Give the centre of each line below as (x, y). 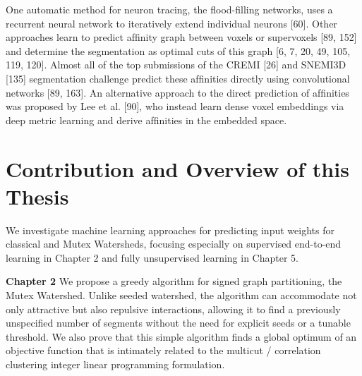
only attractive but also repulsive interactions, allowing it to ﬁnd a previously (173, 309)
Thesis (37, 196)
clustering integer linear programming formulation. (115, 364)
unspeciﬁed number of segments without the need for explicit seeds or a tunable (178, 323)
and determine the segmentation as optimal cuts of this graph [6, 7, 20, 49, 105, (178, 50)
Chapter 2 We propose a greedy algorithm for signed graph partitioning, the (174, 281)
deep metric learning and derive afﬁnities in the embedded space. (146, 120)
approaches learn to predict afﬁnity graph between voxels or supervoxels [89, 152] (181, 37)
